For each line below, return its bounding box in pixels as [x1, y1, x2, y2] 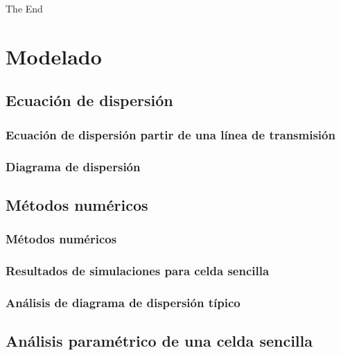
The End [6, 1, 43, 15]
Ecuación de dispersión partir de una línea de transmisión [6, 125, 335, 143]
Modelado [6, 42, 102, 70]
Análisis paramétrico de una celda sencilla [6, 330, 313, 352]
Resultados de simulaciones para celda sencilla [6, 261, 270, 279]
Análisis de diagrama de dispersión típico [6, 293, 241, 311]
